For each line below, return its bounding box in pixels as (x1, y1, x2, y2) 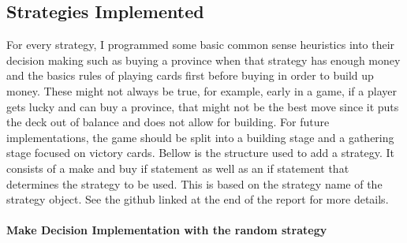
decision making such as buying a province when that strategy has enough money (6, 51, 401, 68)
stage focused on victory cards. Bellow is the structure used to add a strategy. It (6, 144, 395, 161)
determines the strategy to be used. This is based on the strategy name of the (6, 175, 383, 192)
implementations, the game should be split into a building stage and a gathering (6, 129, 394, 145)
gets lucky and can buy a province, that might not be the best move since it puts (6, 98, 399, 114)
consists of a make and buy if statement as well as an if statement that (6, 159, 349, 176)
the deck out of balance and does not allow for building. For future (6, 114, 330, 130)
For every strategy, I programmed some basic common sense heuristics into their (6, 36, 395, 53)
